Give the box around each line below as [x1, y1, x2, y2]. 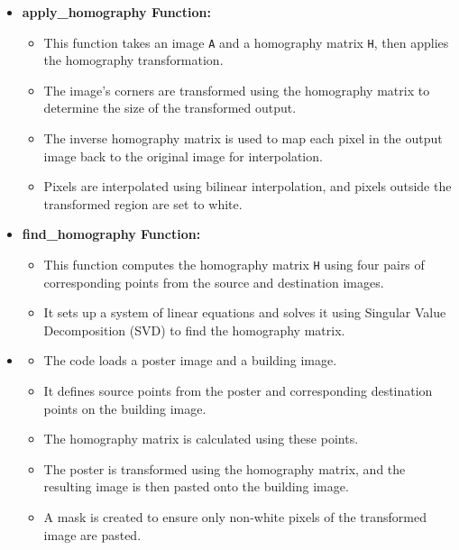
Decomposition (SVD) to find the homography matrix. [43, 320, 345, 339]
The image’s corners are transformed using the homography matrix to [43, 80, 430, 99]
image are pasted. [43, 525, 142, 544]
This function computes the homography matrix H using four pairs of [43, 255, 425, 273]
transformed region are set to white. [43, 194, 243, 213]
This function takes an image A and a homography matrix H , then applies [43, 32, 449, 51]
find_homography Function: [22, 225, 201, 243]
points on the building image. [43, 399, 207, 417]
